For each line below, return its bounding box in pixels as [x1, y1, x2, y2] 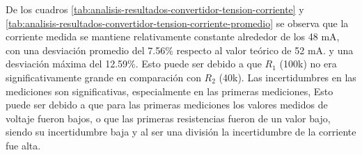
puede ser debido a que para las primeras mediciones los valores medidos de [6, 97, 328, 112]
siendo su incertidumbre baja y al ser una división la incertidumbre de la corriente [6, 124, 356, 139]
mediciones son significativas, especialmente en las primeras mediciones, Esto [6, 83, 333, 98]
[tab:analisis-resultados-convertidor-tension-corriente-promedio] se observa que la [6, 15, 349, 30]
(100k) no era [279, 56, 337, 71]
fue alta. [6, 138, 41, 152]
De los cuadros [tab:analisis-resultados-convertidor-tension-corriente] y [6, 2, 304, 16]
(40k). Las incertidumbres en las [219, 70, 356, 84]
